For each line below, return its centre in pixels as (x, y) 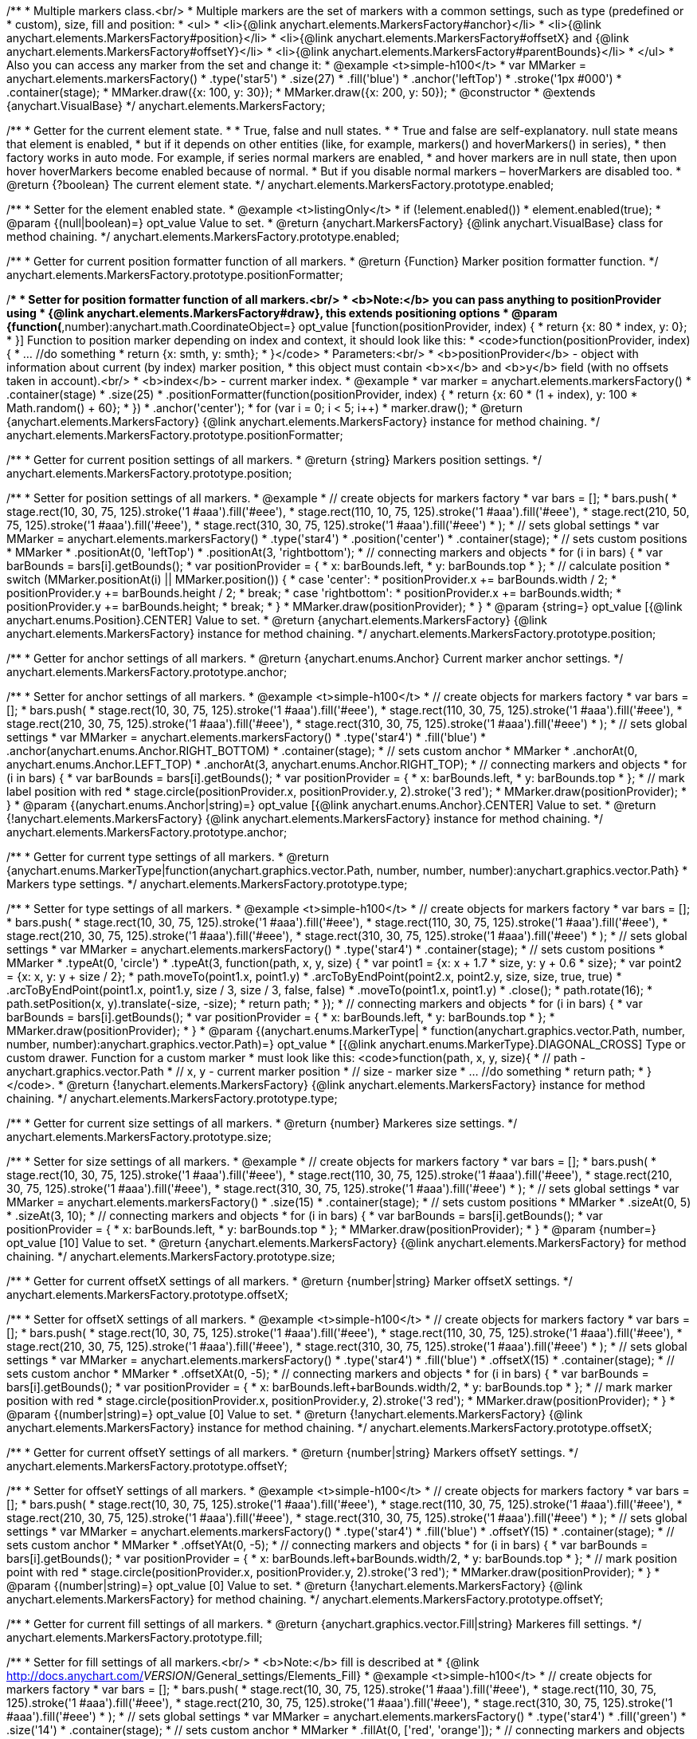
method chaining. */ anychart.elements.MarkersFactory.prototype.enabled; (203, 236)
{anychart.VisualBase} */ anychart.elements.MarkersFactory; (166, 106)
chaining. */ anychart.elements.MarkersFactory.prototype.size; (171, 1256)
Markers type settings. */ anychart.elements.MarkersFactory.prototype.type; (207, 884)
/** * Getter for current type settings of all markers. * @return (168, 857)
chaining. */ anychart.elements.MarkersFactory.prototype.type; (172, 1098)
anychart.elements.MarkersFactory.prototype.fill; (135, 1637)
